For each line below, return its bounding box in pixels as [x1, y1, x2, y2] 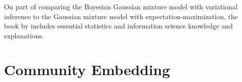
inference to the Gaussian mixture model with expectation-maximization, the [4, 11, 238, 21]
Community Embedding [4, 59, 170, 79]
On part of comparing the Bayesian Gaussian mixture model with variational [4, 1, 238, 11]
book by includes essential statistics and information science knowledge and [4, 21, 233, 31]
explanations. [4, 30, 44, 40]
